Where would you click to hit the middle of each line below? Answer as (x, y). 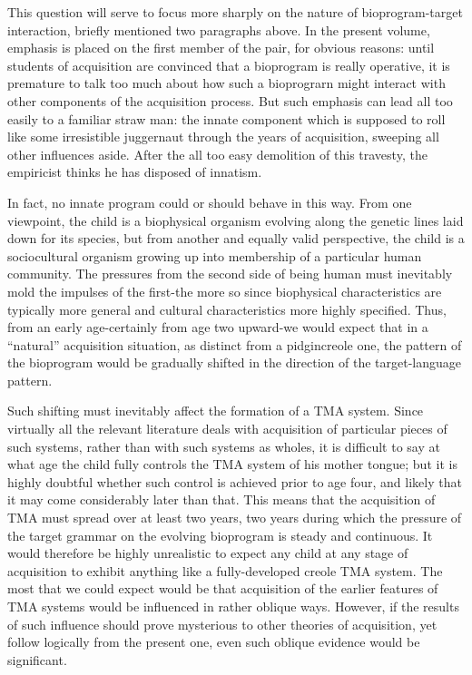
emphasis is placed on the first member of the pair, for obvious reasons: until (221, 48)
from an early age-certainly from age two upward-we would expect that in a (218, 327)
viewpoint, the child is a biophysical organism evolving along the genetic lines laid (236, 220)
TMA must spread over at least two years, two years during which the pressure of (235, 518)
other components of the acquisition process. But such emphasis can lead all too (230, 100)
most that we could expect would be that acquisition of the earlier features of (223, 588)
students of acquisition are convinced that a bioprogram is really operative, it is (229, 65)
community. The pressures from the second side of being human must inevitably (230, 274)
